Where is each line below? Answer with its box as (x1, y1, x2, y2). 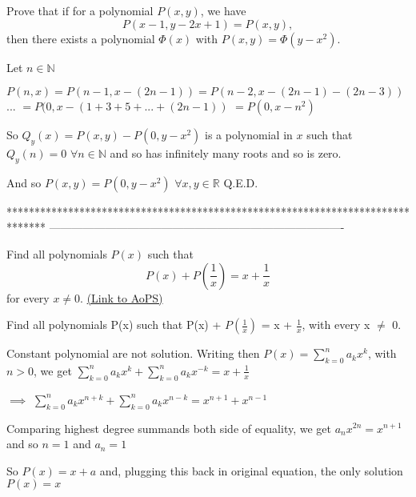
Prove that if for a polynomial (6, 2, 154, 18)
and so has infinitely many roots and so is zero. (110, 144, 342, 161)
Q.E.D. (223, 174, 258, 190)
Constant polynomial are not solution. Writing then (6, 345, 260, 362)
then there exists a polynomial (6, 30, 155, 46)
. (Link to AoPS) (80, 289, 163, 306)
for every (6, 289, 50, 306)
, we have (200, 2, 246, 18)
